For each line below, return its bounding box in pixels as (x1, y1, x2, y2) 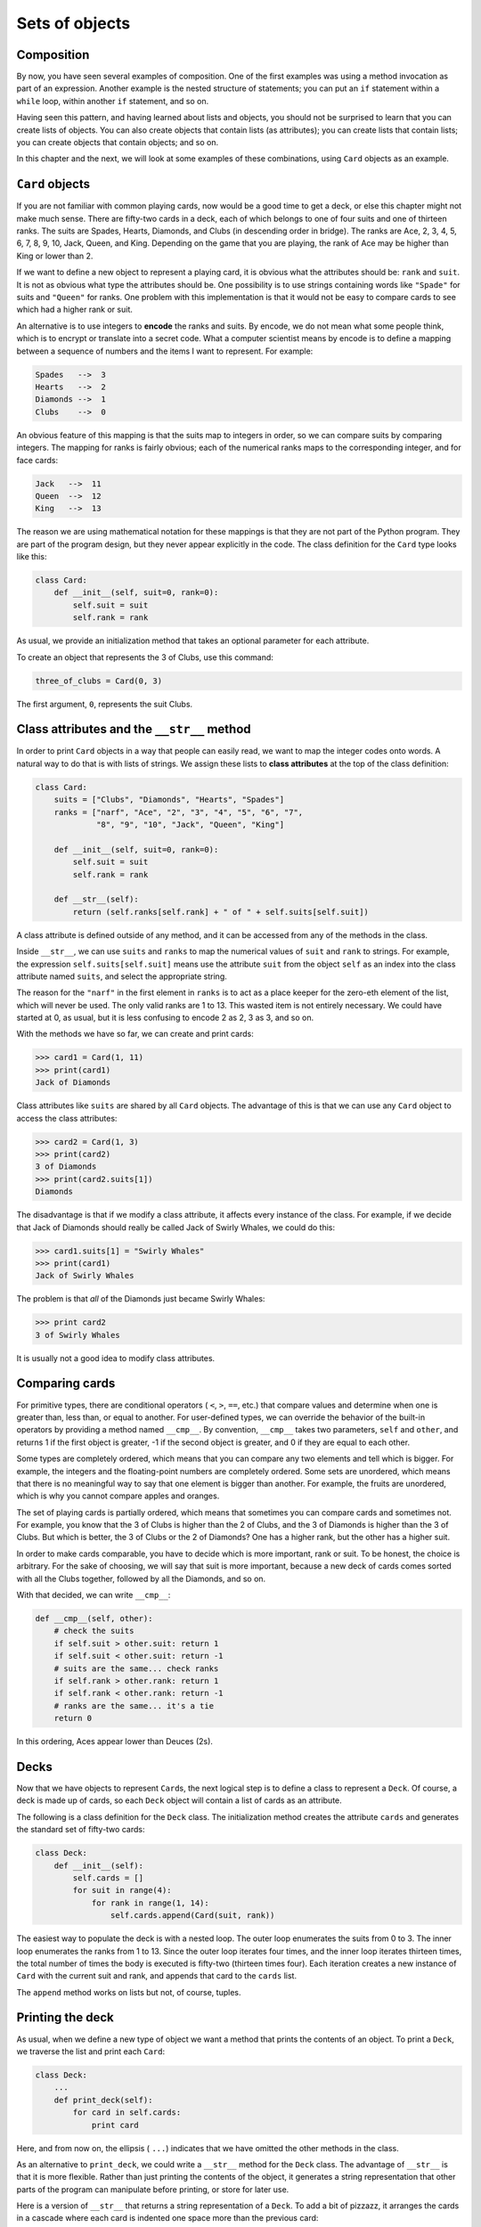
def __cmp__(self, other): (35, 1613, 153, 1623)
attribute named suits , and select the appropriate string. (16, 971, 227, 982)
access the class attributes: (16, 1113, 118, 1123)
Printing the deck (16, 2010, 115, 2026)
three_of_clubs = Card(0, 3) (35, 675, 163, 686)
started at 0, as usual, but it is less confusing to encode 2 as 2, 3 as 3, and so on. (16, 1012, 314, 1024)
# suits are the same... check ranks (53, 1663, 219, 1674)
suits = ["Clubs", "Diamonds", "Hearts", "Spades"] (53, 795, 285, 805)
